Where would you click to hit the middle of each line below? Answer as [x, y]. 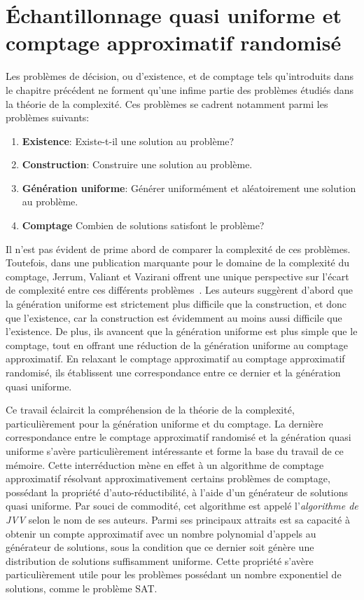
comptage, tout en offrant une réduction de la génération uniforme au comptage [177, 345]
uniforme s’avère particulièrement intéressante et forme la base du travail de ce [175, 450]
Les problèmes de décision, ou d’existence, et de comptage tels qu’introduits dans [180, 76]
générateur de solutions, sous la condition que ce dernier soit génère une [160, 547]
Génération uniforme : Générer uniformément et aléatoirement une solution [189, 187]
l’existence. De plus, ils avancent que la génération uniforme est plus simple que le [182, 331]
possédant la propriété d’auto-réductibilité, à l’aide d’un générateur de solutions [177, 492]
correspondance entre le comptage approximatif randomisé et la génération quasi [178, 437]
